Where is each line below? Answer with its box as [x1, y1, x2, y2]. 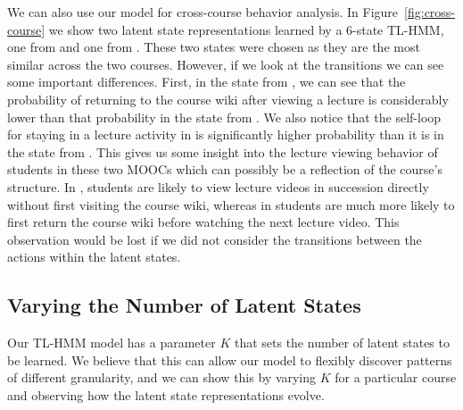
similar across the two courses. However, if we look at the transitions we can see [7, 54, 444, 73]
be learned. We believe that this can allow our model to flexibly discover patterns [7, 350, 452, 369]
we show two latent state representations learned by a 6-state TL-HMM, [48, 20, 444, 38]
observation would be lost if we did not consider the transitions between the [7, 230, 422, 248]
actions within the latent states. [7, 247, 181, 266]
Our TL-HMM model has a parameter [7, 333, 216, 352]
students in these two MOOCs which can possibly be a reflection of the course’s [7, 160, 442, 179]
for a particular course [335, 368, 457, 387]
